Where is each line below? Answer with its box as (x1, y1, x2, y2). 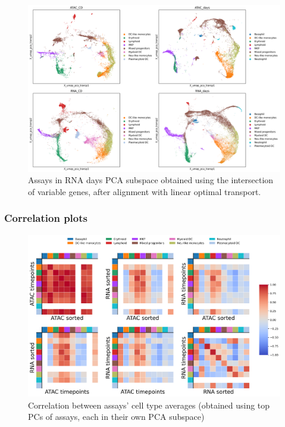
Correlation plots (4, 211, 87, 225)
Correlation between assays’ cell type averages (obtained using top (28, 398, 270, 411)
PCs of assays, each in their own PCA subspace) (28, 410, 205, 423)
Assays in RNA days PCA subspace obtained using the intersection (28, 174, 274, 186)
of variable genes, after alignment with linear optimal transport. (28, 185, 261, 197)
